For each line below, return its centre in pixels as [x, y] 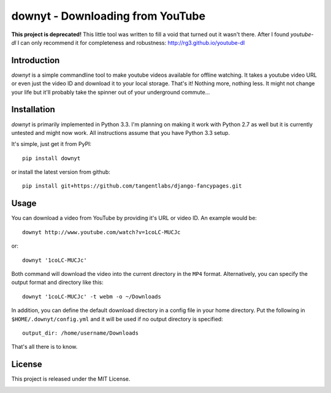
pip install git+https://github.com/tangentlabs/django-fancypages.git [132, 186]
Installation [33, 109]
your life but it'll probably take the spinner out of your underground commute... [111, 92]
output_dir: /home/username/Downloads [81, 333]
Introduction [36, 60]
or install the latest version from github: [61, 172]
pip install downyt [51, 158]
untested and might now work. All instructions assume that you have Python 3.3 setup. [120, 132]
